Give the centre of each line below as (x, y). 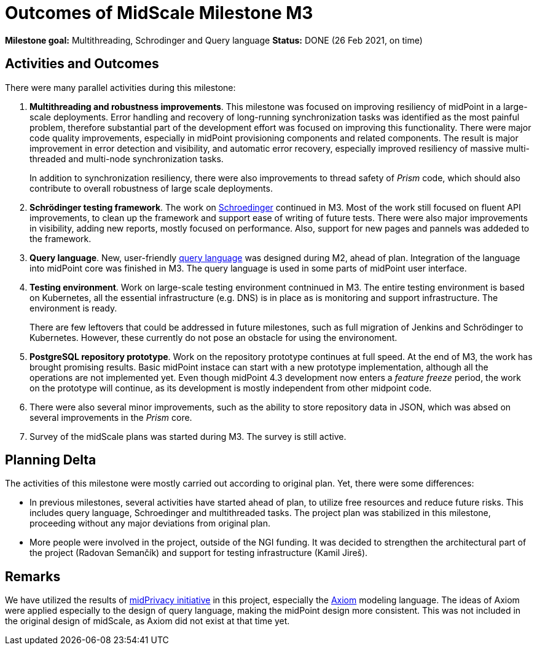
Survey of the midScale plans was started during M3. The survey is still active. (188, 436)
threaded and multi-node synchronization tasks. (127, 159)
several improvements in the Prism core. (111, 417)
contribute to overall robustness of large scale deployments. (151, 188)
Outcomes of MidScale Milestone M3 (159, 13)
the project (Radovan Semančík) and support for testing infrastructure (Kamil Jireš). (199, 553)
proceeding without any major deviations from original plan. (150, 523)
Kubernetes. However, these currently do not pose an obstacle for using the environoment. (214, 337)
